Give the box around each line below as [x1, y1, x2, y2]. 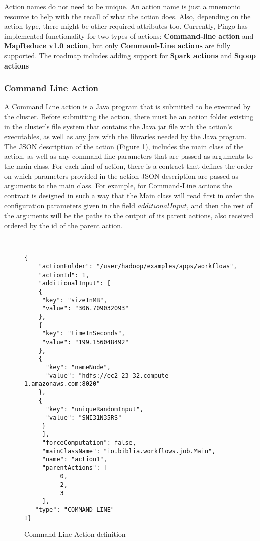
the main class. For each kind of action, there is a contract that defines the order [4, 160, 253, 171]
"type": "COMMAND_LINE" [35, 506, 114, 514]
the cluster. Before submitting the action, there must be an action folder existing [4, 111, 254, 121]
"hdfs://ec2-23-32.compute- [78, 372, 172, 379]
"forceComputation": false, [42, 439, 136, 446]
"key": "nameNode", [45, 363, 111, 371]
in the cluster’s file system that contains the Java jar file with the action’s [4, 121, 232, 131]
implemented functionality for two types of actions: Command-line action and [4, 30, 254, 41]
